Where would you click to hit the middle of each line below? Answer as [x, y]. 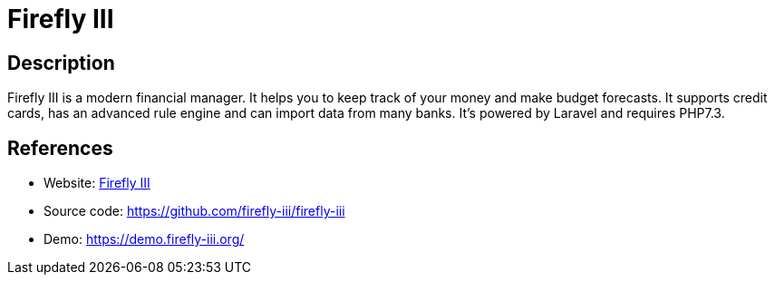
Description [61, 63]
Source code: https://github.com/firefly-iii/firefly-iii [194, 211]
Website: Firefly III [97, 183]
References [60, 148]
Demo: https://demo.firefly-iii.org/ [144, 239]
